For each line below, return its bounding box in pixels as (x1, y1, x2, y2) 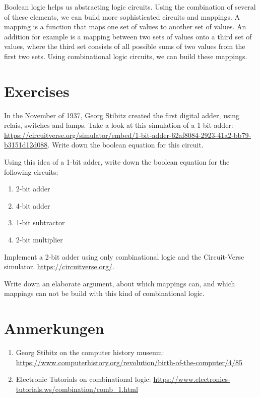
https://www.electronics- (153, 374, 230, 384)
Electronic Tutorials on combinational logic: (16, 374, 151, 384)
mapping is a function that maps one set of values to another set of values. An (4, 21, 246, 32)
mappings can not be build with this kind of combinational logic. (4, 288, 205, 298)
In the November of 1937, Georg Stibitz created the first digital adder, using (4, 110, 240, 120)
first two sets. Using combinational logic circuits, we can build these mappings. (4, 51, 247, 61)
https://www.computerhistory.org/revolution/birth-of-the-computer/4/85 (16, 357, 243, 367)
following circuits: (4, 166, 58, 177)
